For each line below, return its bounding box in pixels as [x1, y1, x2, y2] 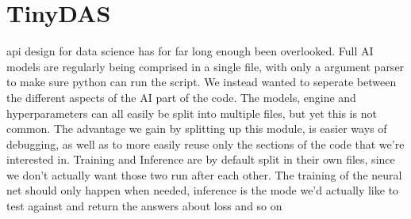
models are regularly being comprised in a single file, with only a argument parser [6, 58, 405, 74]
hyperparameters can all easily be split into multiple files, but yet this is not [6, 104, 377, 121]
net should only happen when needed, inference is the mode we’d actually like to [6, 182, 399, 198]
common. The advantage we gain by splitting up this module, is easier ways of [6, 120, 387, 137]
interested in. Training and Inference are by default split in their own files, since [6, 151, 395, 168]
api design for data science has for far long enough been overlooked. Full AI [6, 43, 374, 59]
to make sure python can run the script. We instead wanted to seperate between [6, 74, 397, 90]
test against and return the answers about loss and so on [6, 198, 282, 214]
